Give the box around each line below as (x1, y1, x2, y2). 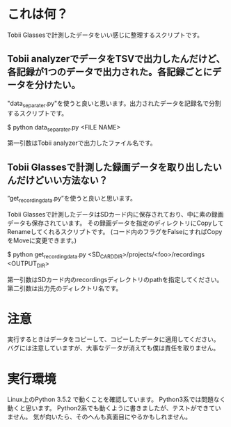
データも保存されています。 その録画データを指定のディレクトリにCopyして (7, 219, 224, 227)
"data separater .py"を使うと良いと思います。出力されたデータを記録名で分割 (7, 99, 221, 109)
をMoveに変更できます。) (7, 236, 77, 244)
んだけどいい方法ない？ (7, 174, 108, 186)
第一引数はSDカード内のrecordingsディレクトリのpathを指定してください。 (7, 275, 223, 284)
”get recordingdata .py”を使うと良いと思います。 (7, 194, 137, 204)
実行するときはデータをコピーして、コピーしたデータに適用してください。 (7, 335, 221, 343)
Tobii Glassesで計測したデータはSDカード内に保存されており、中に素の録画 (7, 210, 224, 218)
